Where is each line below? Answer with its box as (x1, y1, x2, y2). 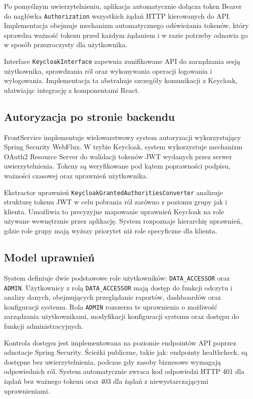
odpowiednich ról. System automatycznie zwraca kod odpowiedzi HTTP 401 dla (4, 366, 245, 376)
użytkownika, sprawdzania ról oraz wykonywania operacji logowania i (4, 65, 212, 76)
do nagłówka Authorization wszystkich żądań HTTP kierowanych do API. (4, 10, 231, 21)
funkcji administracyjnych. (4, 321, 83, 331)
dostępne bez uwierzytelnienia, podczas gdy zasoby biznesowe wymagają (4, 356, 221, 367)
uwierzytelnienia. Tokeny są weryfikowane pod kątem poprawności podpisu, (4, 161, 230, 171)
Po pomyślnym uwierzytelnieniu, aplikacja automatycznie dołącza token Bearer (4, 1, 242, 11)
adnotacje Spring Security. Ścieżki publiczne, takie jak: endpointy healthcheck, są (4, 347, 248, 357)
